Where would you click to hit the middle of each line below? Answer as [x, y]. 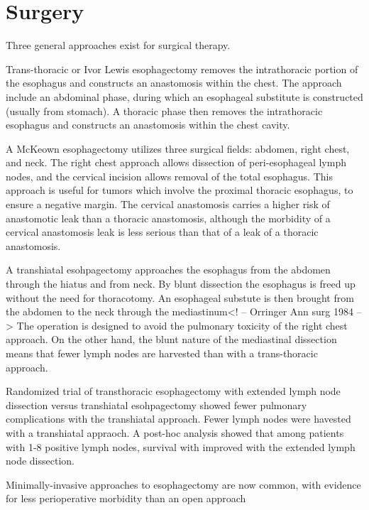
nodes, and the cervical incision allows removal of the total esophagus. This [169, 176]
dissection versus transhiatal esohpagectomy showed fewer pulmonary [156, 405]
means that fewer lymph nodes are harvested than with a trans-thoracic [162, 353]
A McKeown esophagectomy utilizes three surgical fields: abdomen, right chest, [178, 148]
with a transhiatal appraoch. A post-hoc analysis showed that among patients [175, 432]
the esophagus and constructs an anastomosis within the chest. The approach [174, 83]
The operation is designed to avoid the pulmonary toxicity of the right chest [182, 325]
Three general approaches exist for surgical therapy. [118, 45]
